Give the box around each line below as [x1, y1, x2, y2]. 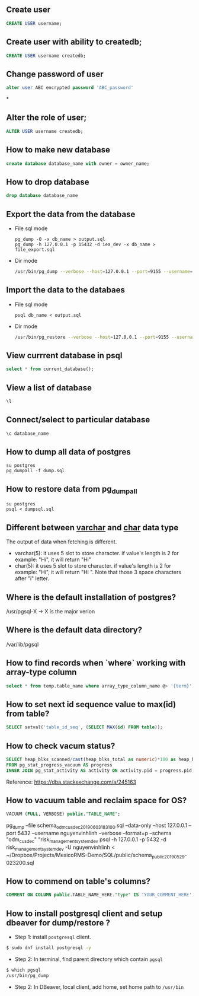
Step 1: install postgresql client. [14, 934, 92, 940]
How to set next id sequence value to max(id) [6, 699, 176, 709]
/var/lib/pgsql [6, 641, 39, 648]
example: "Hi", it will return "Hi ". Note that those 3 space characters [14, 569, 182, 576]
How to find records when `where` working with [6, 658, 186, 668]
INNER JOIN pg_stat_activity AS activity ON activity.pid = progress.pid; [6, 768, 195, 774]
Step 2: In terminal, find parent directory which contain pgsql [14, 955, 163, 963]
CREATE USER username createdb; [6, 53, 86, 59]
